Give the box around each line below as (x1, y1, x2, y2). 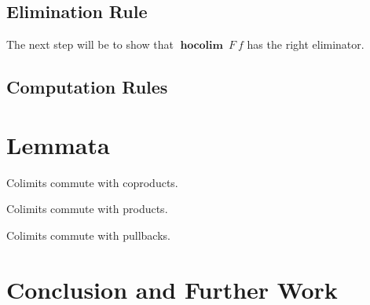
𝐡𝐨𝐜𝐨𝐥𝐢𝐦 (180, 40, 223, 52)
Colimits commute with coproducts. (6, 174, 178, 190)
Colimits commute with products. (6, 200, 168, 217)
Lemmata (6, 128, 110, 160)
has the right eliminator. (247, 36, 365, 53)
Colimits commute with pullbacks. (6, 226, 170, 243)
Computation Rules (6, 75, 168, 99)
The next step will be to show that (6, 36, 174, 53)
